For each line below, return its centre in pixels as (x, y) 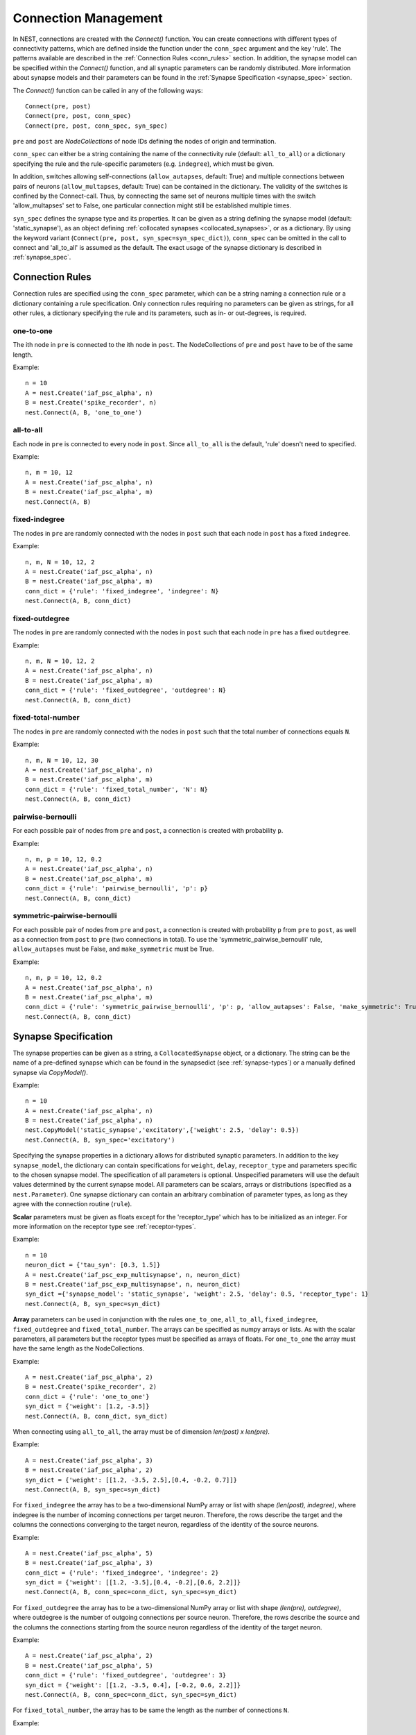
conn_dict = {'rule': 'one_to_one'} (87, 1396)
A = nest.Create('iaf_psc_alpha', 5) (89, 1553)
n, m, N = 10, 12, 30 (62, 760)
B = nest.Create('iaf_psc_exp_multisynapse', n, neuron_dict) (133, 1284)
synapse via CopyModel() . (50, 1072)
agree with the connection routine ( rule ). (72, 1204)
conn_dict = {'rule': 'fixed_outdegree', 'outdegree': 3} (126, 1675)
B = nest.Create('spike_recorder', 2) (91, 1387)
